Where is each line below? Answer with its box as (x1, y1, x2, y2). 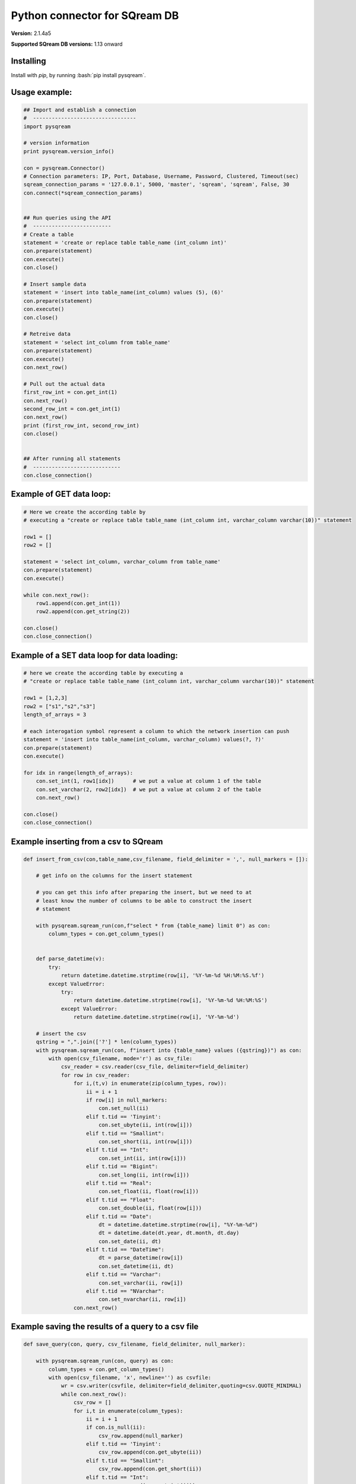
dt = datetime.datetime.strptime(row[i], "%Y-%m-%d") (98, 1221, 258, 1228)
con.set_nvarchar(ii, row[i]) (98, 1296, 186, 1303)
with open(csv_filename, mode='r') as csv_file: (48, 1055, 193, 1062)
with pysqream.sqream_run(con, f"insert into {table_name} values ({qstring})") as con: (36, 1047, 302, 1054)
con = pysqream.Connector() (23, 164, 105, 172)
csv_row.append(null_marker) (98, 1432, 183, 1439)
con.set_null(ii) (98, 1105, 149, 1112)
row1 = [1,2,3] (23, 695, 68, 702)
